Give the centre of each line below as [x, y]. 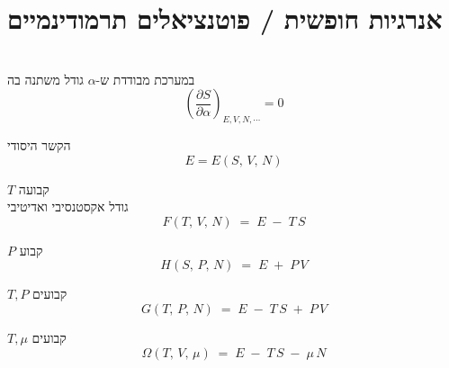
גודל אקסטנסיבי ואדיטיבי [68, 206]
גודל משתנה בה [45, 79]
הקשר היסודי [39, 145]
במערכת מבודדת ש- [145, 79]
